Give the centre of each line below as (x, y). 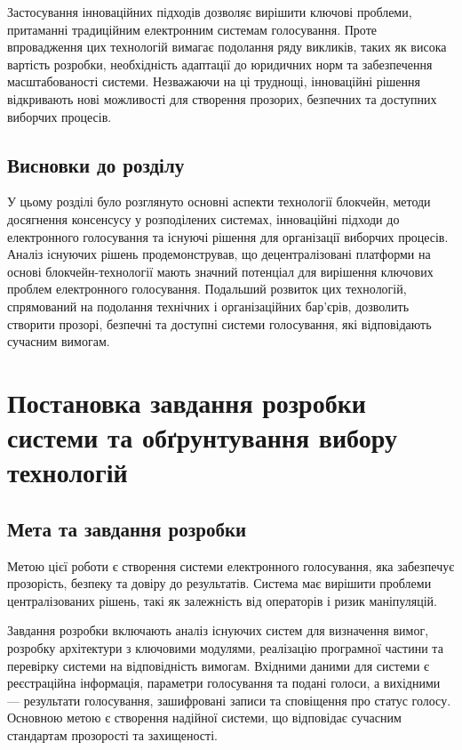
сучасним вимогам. (59, 341)
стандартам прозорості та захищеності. (112, 735)
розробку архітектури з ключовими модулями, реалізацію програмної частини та (225, 648)
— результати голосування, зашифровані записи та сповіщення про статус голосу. (229, 700)
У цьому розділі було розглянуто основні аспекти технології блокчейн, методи (219, 202)
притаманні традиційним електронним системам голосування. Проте (192, 29)
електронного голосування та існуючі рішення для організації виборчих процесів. (228, 236)
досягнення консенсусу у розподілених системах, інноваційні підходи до (203, 218)
